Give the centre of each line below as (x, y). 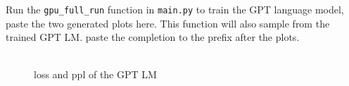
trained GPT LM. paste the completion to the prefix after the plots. (153, 37)
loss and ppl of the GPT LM (95, 74)
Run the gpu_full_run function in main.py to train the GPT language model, (175, 9)
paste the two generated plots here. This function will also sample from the (168, 23)
